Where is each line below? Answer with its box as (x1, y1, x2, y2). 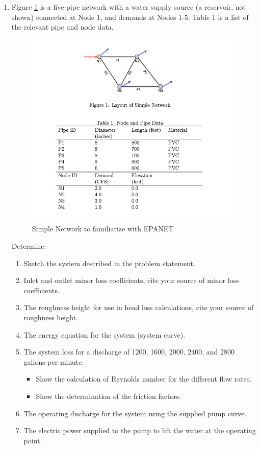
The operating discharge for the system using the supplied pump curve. (23, 408, 247, 418)
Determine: (11, 241, 46, 251)
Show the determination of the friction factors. (36, 390, 181, 401)
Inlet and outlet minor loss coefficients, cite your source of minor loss (23, 275, 239, 286)
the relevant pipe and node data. (11, 21, 114, 32)
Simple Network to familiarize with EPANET (32, 223, 174, 234)
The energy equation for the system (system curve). (23, 329, 186, 340)
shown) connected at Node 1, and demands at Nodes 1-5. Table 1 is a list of (11, 11, 249, 22)
